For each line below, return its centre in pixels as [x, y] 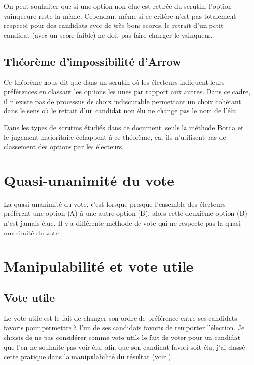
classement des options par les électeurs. [64, 146]
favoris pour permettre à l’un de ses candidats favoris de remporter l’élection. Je [124, 327]
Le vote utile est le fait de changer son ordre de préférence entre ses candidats [121, 318]
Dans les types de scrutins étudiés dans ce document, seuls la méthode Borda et [124, 127]
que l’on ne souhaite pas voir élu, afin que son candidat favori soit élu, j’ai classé [125, 347]
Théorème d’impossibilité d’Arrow [92, 61]
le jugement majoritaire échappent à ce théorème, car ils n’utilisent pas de [115, 137]
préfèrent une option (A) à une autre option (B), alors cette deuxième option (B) [126, 213]
